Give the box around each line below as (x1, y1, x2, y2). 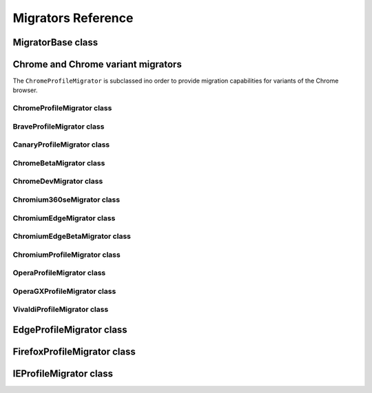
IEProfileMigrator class (12, 368, 114, 380)
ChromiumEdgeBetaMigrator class (12, 231, 131, 241)
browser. (12, 86, 38, 94)
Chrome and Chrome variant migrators (12, 59, 182, 70)
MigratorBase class (12, 36, 99, 48)
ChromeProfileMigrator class (12, 103, 112, 113)
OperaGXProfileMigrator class (12, 286, 116, 296)
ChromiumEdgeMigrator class (12, 213, 116, 223)
